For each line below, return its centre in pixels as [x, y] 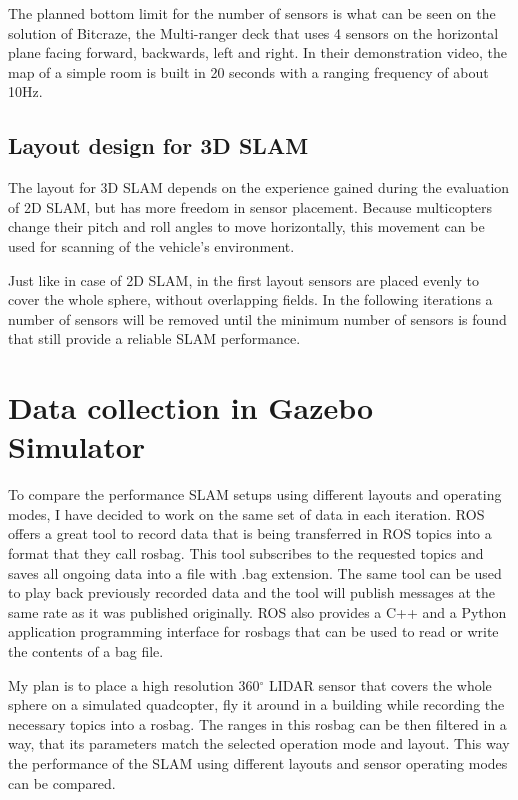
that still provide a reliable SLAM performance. [154, 338]
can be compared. [62, 782]
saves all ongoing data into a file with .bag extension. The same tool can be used [255, 572]
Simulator [77, 446]
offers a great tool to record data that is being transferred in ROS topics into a [250, 533]
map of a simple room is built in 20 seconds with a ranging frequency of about [248, 71]
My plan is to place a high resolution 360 [134, 684]
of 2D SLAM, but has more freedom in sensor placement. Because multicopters [250, 206]
